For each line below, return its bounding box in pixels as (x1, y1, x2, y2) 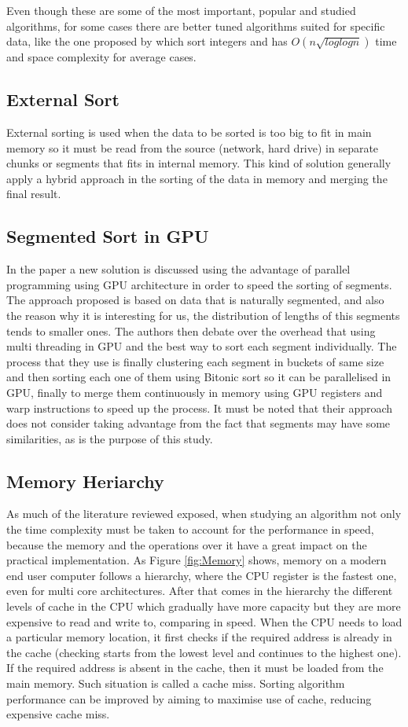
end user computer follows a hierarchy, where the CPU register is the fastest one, (6, 567, 397, 583)
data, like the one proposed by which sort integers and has (6, 33, 288, 50)
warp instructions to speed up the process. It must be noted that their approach (6, 399, 393, 416)
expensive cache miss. (6, 706, 110, 722)
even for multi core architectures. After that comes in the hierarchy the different (6, 582, 393, 599)
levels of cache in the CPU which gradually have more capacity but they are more (6, 598, 401, 615)
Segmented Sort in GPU (6, 224, 209, 248)
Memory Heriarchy (6, 468, 164, 493)
